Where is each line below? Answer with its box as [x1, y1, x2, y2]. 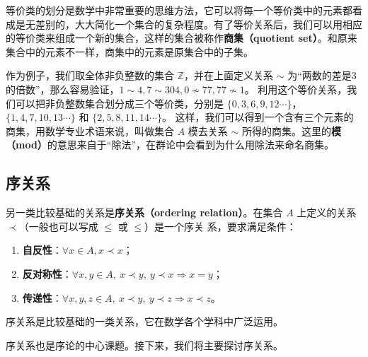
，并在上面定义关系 [184, 68, 274, 83]
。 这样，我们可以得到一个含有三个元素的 [161, 110, 354, 124]
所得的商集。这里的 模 [241, 123, 341, 138]
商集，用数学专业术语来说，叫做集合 [6, 123, 174, 138]
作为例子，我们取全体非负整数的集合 [6, 68, 174, 83]
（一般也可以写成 [18, 218, 98, 233]
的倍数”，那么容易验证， [6, 81, 120, 96]
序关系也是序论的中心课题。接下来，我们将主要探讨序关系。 [6, 337, 283, 352]
